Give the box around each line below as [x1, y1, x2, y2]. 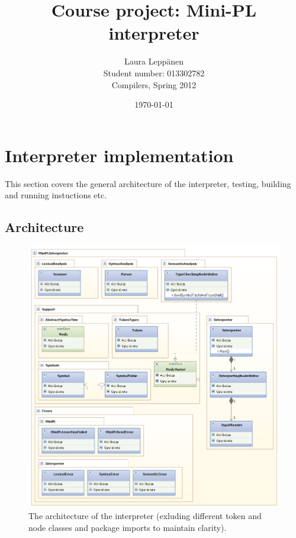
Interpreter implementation [5, 143, 234, 167]
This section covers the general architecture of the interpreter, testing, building [5, 177, 291, 189]
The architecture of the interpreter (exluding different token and [28, 510, 262, 522]
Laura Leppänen [124, 55, 184, 67]
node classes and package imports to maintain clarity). [28, 521, 227, 533]
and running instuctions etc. [5, 189, 107, 201]
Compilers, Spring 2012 [111, 78, 197, 91]
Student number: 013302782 [103, 66, 205, 79]
